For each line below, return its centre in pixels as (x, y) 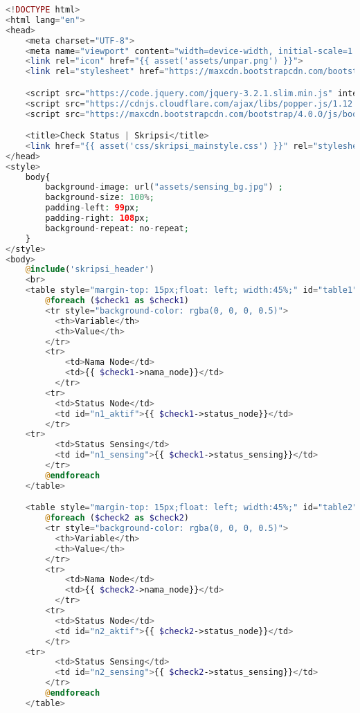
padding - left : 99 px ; (92, 208)
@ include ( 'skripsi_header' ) (90, 270)
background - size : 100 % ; (100, 198)
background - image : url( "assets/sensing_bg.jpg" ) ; (164, 187)
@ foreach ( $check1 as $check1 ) (117, 301)
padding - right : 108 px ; (97, 218)
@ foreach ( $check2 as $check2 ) (117, 518)
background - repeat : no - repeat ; (117, 228)
